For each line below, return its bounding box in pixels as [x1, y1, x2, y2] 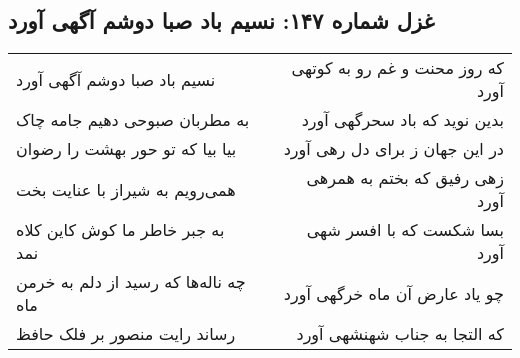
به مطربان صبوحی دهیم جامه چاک [16, 108, 250, 132]
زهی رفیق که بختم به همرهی [306, 166, 504, 190]
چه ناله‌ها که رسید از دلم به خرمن [16, 270, 246, 294]
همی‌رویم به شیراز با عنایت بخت [16, 177, 236, 201]
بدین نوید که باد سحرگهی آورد [301, 108, 504, 132]
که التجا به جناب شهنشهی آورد [296, 322, 504, 346]
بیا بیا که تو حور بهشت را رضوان [16, 137, 237, 161]
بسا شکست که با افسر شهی [306, 218, 504, 242]
